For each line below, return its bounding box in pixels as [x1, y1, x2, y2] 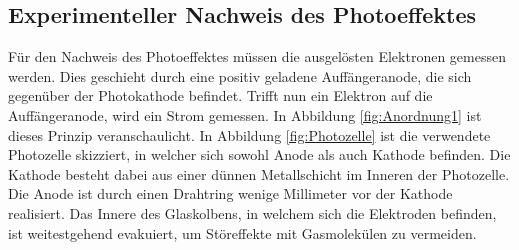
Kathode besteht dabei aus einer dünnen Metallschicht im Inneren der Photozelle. [8, 163, 510, 184]
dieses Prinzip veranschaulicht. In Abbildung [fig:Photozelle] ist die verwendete [8, 124, 491, 145]
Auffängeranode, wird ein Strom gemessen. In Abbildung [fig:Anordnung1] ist [8, 104, 482, 125]
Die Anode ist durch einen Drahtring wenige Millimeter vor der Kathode [8, 183, 453, 204]
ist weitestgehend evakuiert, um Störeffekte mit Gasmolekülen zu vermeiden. [8, 222, 477, 243]
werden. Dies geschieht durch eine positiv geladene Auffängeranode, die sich [8, 65, 472, 86]
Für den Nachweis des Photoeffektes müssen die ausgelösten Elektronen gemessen [8, 46, 506, 67]
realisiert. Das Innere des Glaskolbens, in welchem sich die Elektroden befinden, [8, 202, 497, 223]
